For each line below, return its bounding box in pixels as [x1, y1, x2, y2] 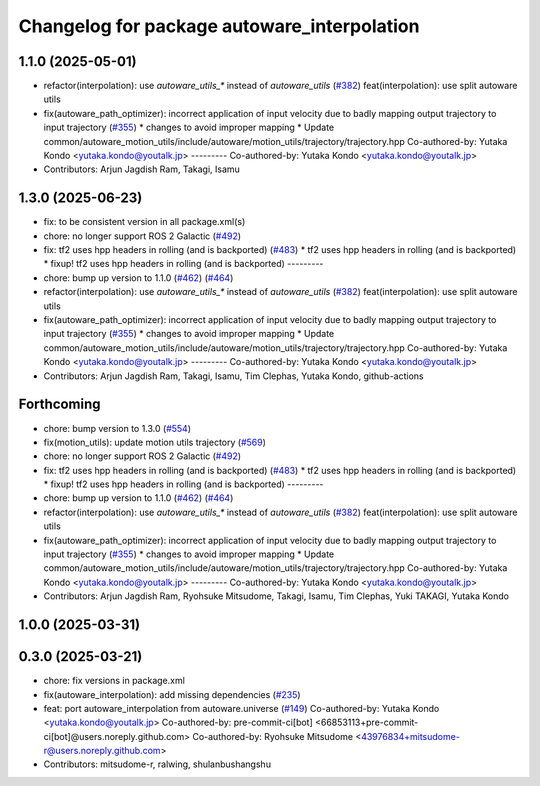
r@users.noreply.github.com [43, 745, 161, 757]
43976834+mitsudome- [360, 730, 460, 742]
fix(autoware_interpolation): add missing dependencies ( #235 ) [43, 688, 301, 700]
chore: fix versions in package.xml [43, 675, 185, 687]
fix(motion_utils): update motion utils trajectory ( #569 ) [43, 436, 267, 448]
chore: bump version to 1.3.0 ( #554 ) [43, 422, 192, 434]
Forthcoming [18, 396, 101, 413]
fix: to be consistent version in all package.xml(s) [43, 216, 246, 228]
